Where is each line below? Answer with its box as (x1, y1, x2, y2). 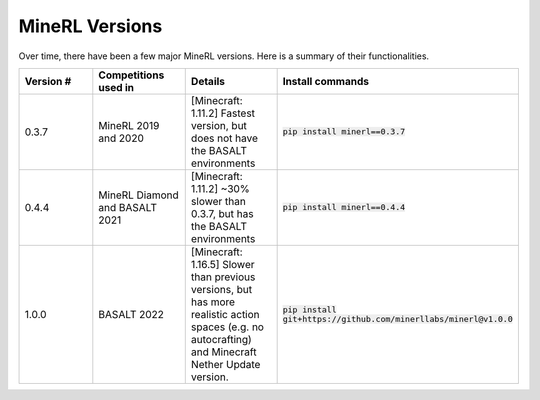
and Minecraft (190, 345, 257, 359)
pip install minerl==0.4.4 (282, 202, 406, 213)
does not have (190, 131, 259, 145)
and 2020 (98, 131, 145, 145)
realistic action (190, 307, 260, 321)
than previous (190, 270, 256, 284)
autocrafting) (190, 332, 252, 346)
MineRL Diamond (98, 188, 179, 202)
